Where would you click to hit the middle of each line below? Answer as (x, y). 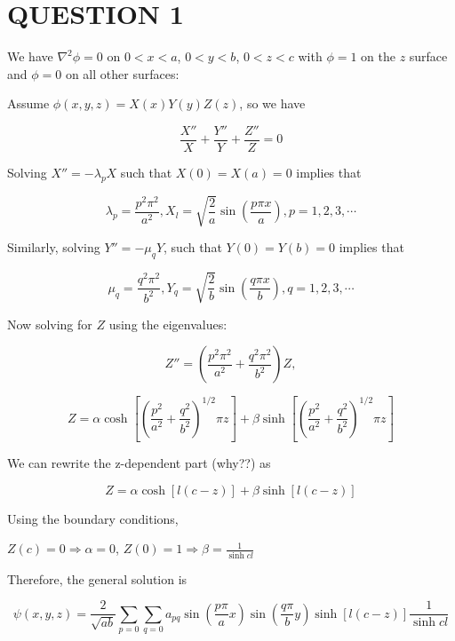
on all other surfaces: (122, 73)
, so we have (272, 103)
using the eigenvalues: (168, 324)
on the (378, 56)
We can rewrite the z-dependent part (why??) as (139, 463)
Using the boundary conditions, (93, 518)
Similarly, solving (54, 247)
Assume (28, 103)
